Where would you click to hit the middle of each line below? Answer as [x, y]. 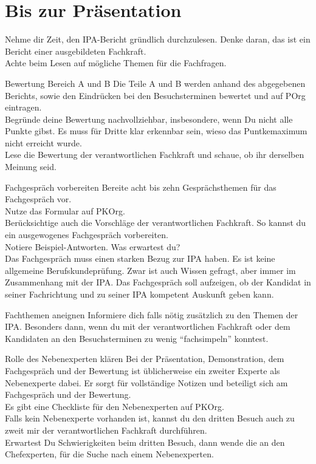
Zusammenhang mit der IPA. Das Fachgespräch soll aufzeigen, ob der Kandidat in [158, 282]
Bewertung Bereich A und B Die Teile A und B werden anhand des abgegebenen [155, 83]
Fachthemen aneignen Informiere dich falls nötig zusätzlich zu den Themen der [152, 314]
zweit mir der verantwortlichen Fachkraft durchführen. [106, 430]
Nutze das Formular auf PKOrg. [65, 210]
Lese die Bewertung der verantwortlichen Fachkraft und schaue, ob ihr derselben [155, 155]
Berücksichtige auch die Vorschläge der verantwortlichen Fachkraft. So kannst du [156, 223]
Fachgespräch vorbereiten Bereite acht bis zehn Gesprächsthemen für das [141, 187]
